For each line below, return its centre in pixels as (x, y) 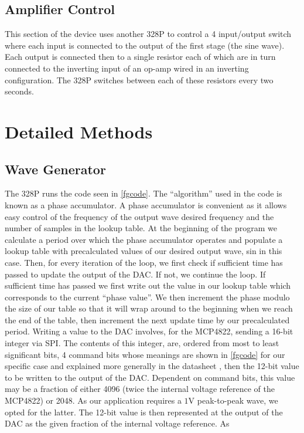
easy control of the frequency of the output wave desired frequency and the (139, 216)
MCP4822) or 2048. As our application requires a (93, 400)
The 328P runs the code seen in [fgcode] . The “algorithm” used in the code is (144, 193)
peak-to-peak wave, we (238, 400)
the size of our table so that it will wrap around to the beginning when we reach (149, 308)
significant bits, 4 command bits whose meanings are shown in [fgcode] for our (145, 354)
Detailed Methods (79, 131)
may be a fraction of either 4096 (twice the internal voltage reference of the (140, 389)
